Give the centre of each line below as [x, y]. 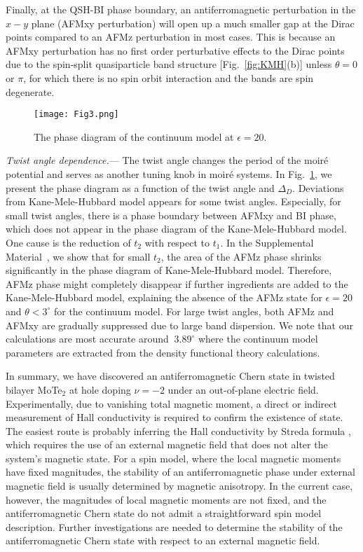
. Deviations [318, 187]
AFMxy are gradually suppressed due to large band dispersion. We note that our [179, 325]
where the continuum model [258, 339]
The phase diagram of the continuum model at [134, 136]
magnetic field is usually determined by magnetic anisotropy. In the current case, [179, 486]
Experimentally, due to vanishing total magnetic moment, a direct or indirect [171, 403]
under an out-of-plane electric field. [243, 389]
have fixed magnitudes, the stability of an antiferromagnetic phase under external [180, 472]
